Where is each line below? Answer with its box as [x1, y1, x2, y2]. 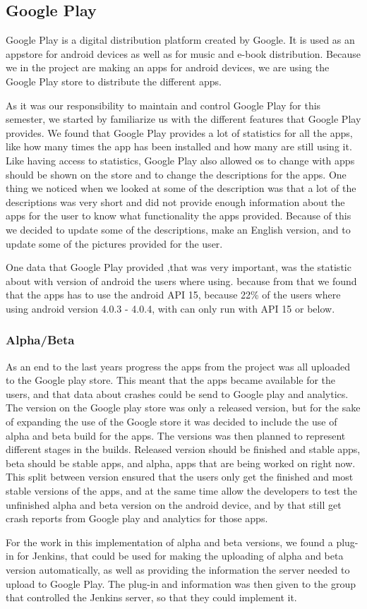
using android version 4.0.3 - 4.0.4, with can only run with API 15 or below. [6, 301, 335, 315]
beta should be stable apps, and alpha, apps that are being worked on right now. [6, 455, 356, 470]
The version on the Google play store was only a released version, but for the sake [6, 400, 361, 415]
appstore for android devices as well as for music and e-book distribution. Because [6, 46, 361, 61]
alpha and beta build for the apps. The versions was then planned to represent [6, 428, 346, 442]
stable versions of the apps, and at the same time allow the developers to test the [6, 483, 357, 498]
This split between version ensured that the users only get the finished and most [6, 469, 354, 484]
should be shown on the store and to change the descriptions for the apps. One [6, 167, 347, 181]
